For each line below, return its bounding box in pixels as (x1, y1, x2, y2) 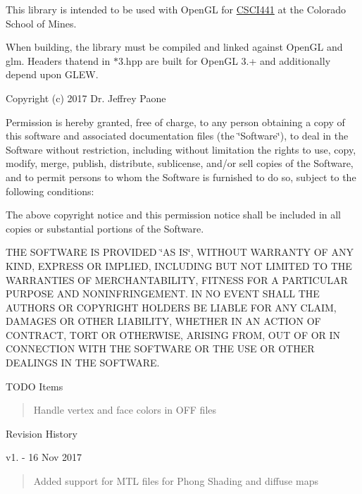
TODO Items (6, 378, 63, 393)
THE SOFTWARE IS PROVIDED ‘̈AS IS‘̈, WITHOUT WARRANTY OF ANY (6, 245, 354, 259)
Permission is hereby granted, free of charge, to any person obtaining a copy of (6, 114, 345, 129)
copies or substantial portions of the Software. (6, 221, 204, 235)
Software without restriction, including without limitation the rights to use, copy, (6, 142, 356, 156)
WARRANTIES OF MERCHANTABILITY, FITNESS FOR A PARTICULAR (6, 272, 348, 287)
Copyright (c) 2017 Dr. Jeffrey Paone (6, 90, 166, 105)
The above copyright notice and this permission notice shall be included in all (6, 207, 342, 222)
